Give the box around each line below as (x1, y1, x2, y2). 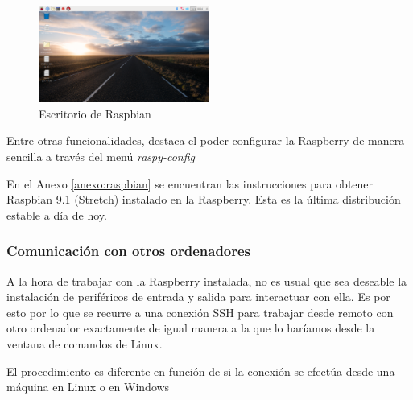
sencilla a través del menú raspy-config (6, 148, 196, 165)
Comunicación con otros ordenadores (6, 241, 251, 261)
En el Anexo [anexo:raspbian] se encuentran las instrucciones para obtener (6, 175, 374, 192)
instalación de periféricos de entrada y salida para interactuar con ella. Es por (6, 288, 390, 305)
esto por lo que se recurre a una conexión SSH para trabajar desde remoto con (6, 303, 394, 320)
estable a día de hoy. (6, 206, 107, 223)
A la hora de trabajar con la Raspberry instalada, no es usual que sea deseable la (6, 272, 407, 289)
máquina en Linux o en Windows (6, 378, 170, 395)
